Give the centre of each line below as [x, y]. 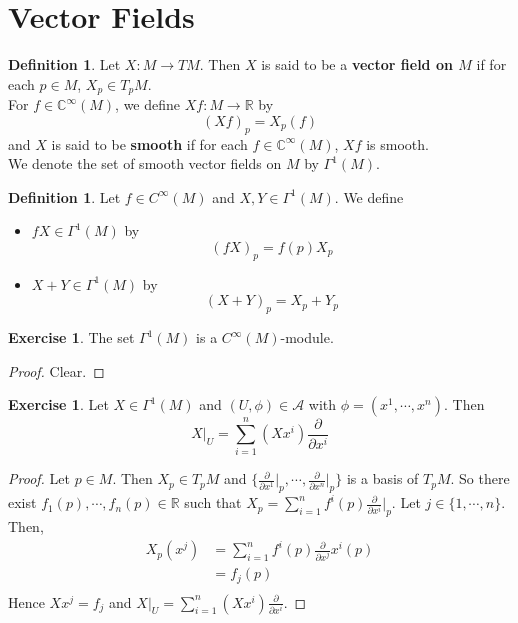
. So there [480, 478]
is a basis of [382, 478]
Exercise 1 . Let [58, 404]
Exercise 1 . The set [71, 337]
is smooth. [397, 143]
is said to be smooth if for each [149, 143]
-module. [307, 337]
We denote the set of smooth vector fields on [145, 163]
